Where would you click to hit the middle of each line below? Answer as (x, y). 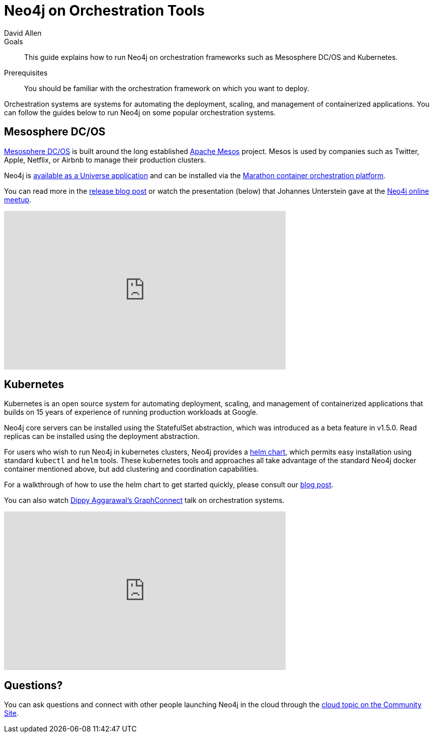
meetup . (18, 199)
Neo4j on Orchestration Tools (104, 11)
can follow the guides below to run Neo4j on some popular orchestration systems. (140, 112)
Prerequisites (26, 72)
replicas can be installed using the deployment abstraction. (102, 436)
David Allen (23, 33)
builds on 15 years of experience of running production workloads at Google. (131, 412)
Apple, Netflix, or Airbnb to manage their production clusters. (105, 160)
